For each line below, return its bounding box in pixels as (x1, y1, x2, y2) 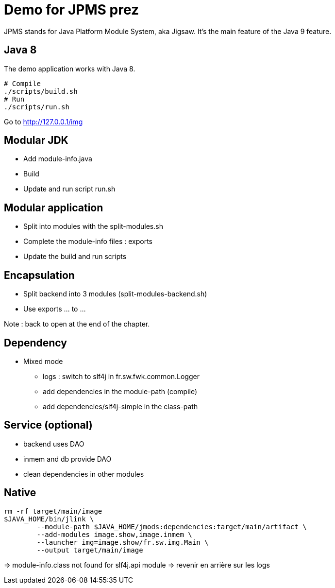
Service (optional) (4, 419, 93, 432)
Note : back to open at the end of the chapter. (4, 320, 150, 329)
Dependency (4, 336, 67, 349)
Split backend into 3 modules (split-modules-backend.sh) (23, 290, 207, 298)
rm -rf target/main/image (4, 507, 102, 515)
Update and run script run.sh (23, 185, 116, 193)
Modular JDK (4, 134, 68, 147)
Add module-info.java (23, 155, 92, 163)
